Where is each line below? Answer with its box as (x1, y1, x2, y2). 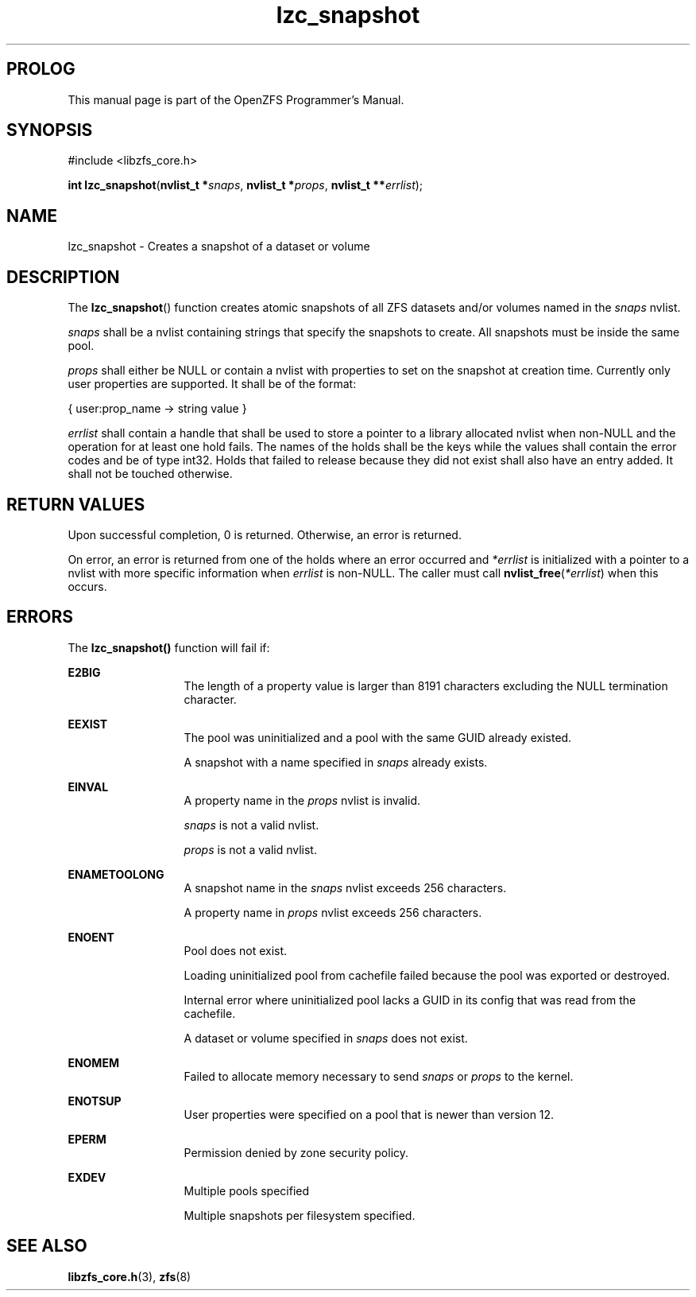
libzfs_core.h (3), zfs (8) (68, 1269, 191, 1283)
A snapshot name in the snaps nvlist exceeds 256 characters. (184, 880, 507, 895)
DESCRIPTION (6, 266, 120, 287)
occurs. (68, 579, 107, 593)
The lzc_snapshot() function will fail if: (68, 640, 270, 654)
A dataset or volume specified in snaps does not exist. (184, 1031, 468, 1045)
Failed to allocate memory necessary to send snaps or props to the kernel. (184, 1069, 574, 1083)
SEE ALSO (6, 1236, 87, 1256)
